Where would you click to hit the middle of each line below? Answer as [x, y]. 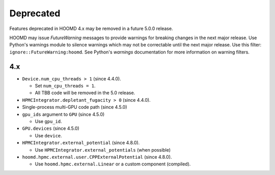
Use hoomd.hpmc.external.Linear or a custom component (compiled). [113, 164]
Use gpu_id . [48, 121]
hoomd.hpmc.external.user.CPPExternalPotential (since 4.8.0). [97, 157]
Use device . [48, 135]
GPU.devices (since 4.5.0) [51, 128]
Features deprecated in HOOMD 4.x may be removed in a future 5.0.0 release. [91, 28]
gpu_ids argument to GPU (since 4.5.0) [63, 114]
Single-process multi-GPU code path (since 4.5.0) [75, 107]
